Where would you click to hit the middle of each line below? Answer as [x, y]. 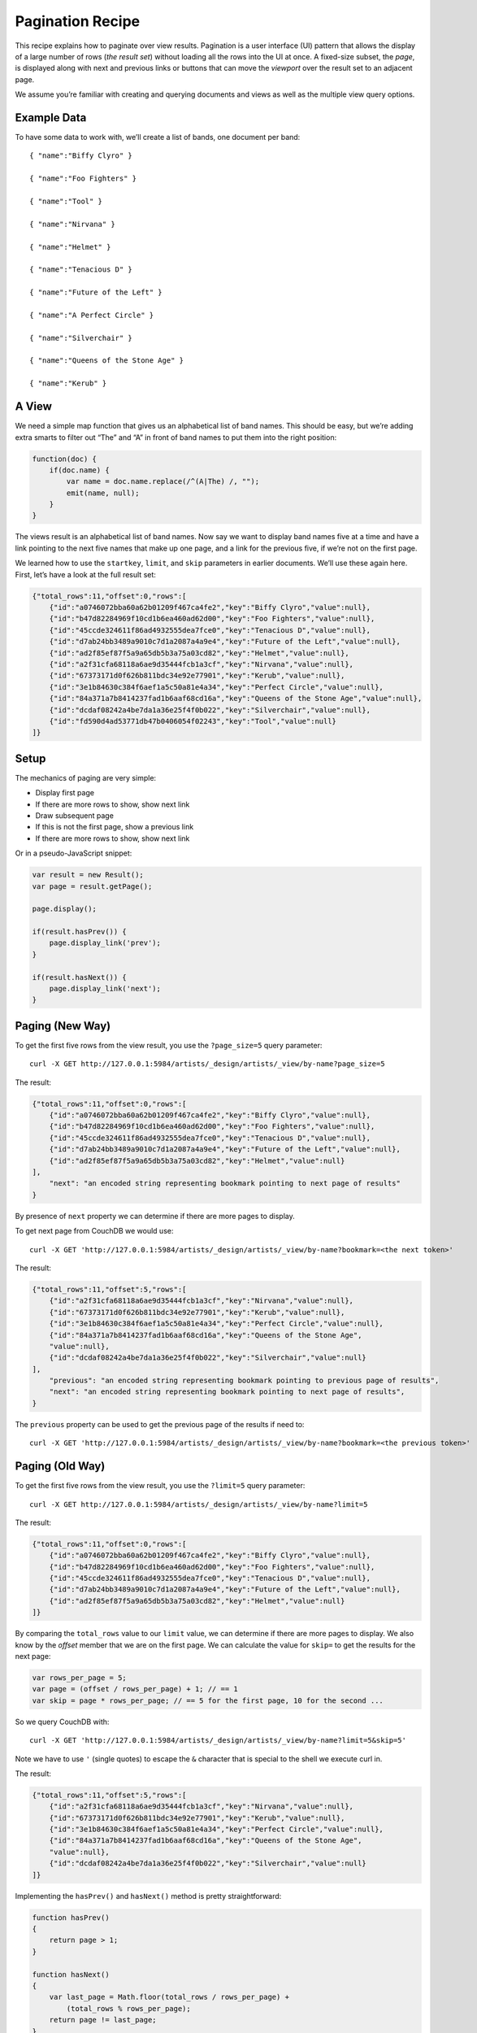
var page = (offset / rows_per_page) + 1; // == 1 [135, 1689]
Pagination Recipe [78, 21]
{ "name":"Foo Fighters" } [83, 178]
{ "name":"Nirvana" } [72, 224]
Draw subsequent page [74, 815]
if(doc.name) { [79, 470]
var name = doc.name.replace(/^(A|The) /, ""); [163, 481]
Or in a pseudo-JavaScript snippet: [74, 853]
